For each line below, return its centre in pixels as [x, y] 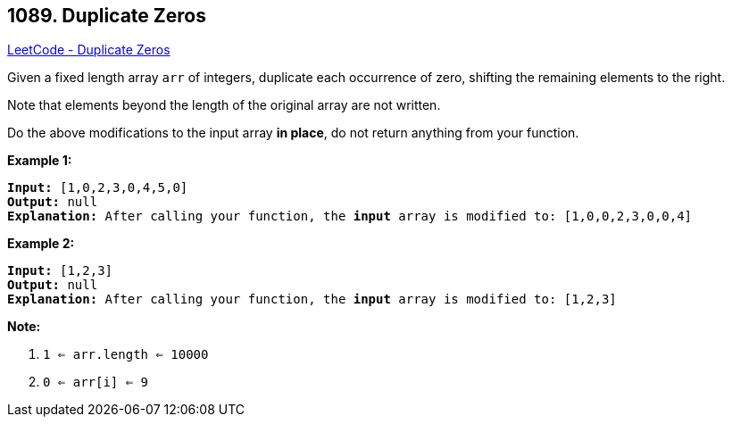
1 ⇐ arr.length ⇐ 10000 [126, 355]
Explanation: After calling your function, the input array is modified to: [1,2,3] [312, 299]
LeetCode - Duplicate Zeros [89, 50]
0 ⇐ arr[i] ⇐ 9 [96, 382]
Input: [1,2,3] [60, 271]
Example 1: [40, 161]
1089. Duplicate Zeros [107, 16]
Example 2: [41, 244]
